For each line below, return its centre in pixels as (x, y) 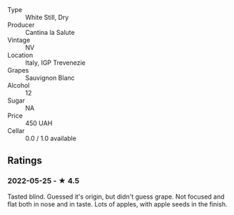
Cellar (16, 131)
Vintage (19, 40)
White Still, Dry (47, 17)
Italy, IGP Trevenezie (55, 63)
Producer (21, 25)
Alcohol (19, 85)
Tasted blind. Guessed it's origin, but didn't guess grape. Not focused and (116, 196)
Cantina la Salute (50, 32)
